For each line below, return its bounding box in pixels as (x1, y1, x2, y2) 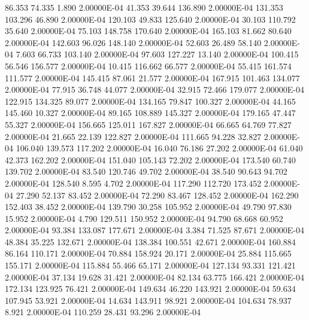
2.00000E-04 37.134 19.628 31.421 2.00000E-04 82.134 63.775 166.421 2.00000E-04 (5, 270, 304, 283)
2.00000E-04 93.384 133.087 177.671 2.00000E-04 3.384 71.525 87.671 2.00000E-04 (5, 224, 304, 236)
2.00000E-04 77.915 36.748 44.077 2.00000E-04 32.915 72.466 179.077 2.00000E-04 (5, 83, 304, 96)
